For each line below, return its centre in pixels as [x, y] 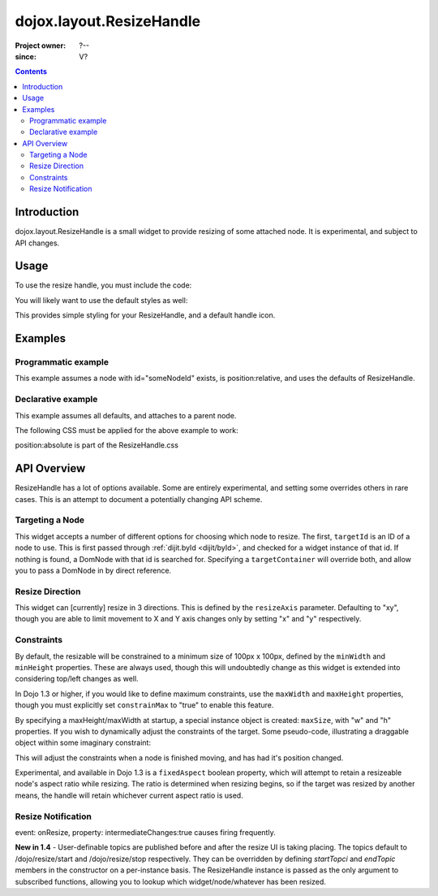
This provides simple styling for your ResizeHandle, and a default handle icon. [145, 315]
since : [26, 56]
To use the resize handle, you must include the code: [103, 285]
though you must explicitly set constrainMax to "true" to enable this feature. [144, 705]
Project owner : [41, 45]
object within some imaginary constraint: [83, 742]
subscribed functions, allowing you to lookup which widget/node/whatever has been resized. [170, 881]
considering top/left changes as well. [77, 679]
